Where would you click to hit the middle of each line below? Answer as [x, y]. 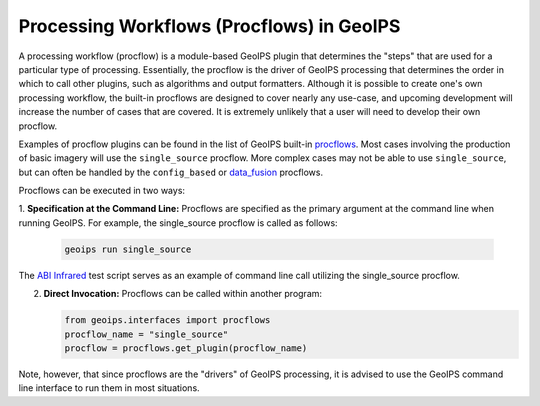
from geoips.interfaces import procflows [167, 320]
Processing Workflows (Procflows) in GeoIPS [209, 26]
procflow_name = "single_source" [146, 334]
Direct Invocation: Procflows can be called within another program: [183, 294]
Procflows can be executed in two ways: [101, 191]
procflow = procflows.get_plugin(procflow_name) [186, 348]
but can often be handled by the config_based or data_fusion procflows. [171, 172]
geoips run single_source [128, 249]
